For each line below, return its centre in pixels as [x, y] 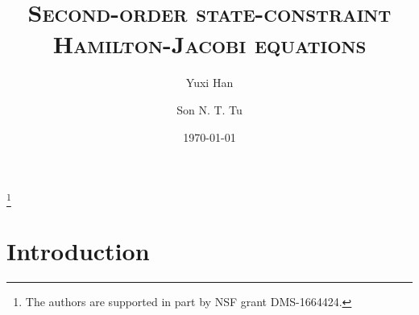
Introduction [78, 250]
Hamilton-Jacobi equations [209, 44]
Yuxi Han [209, 83]
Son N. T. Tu [209, 109]
